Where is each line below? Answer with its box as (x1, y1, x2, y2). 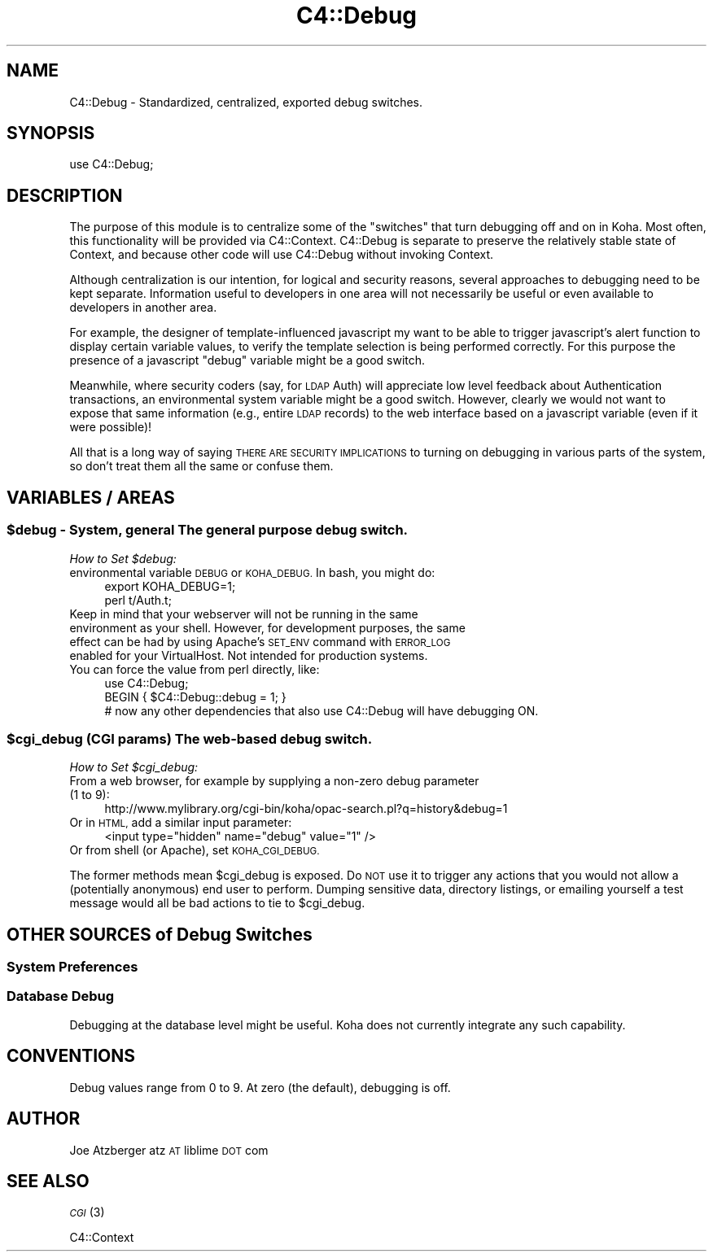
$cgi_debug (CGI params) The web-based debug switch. (7, 730, 373, 747)
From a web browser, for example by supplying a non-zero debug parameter (69, 774, 479, 788)
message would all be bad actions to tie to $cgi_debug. (69, 896, 365, 911)
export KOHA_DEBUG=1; (104, 579, 236, 593)
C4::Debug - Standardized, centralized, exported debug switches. (69, 94, 423, 109)
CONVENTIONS (7, 1046, 136, 1067)
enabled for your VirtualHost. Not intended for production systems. (69, 648, 428, 662)
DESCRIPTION (7, 185, 123, 206)
